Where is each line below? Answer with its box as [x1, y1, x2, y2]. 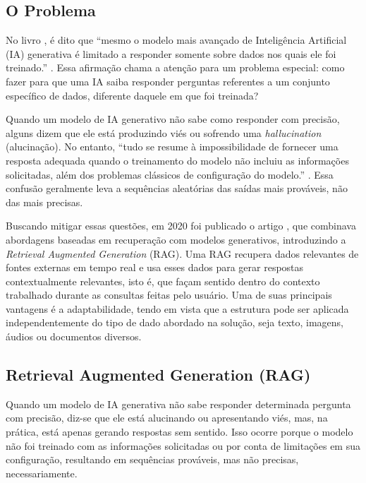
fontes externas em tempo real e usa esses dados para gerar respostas [6, 260, 304, 275]
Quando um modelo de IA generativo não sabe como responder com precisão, [6, 112, 340, 126]
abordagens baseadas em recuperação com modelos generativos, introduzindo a [6, 232, 346, 246]
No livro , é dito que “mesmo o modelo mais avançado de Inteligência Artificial [6, 32, 347, 47]
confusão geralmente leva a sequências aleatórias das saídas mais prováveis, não [6, 181, 348, 196]
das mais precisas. [6, 194, 83, 209]
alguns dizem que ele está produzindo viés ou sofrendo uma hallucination [6, 125, 322, 140]
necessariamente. [6, 465, 78, 480]
